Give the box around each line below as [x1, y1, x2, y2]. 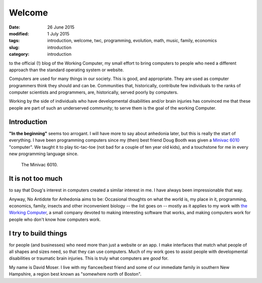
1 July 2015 [47, 31, 70, 36]
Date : [9, 24, 20, 30]
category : [9, 51, 30, 57]
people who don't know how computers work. [9, 216, 101, 222]
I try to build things [9, 229, 67, 237]
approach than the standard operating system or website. [9, 67, 124, 73]
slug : [9, 44, 19, 50]
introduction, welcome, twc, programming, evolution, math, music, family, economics [47, 38, 217, 44]
